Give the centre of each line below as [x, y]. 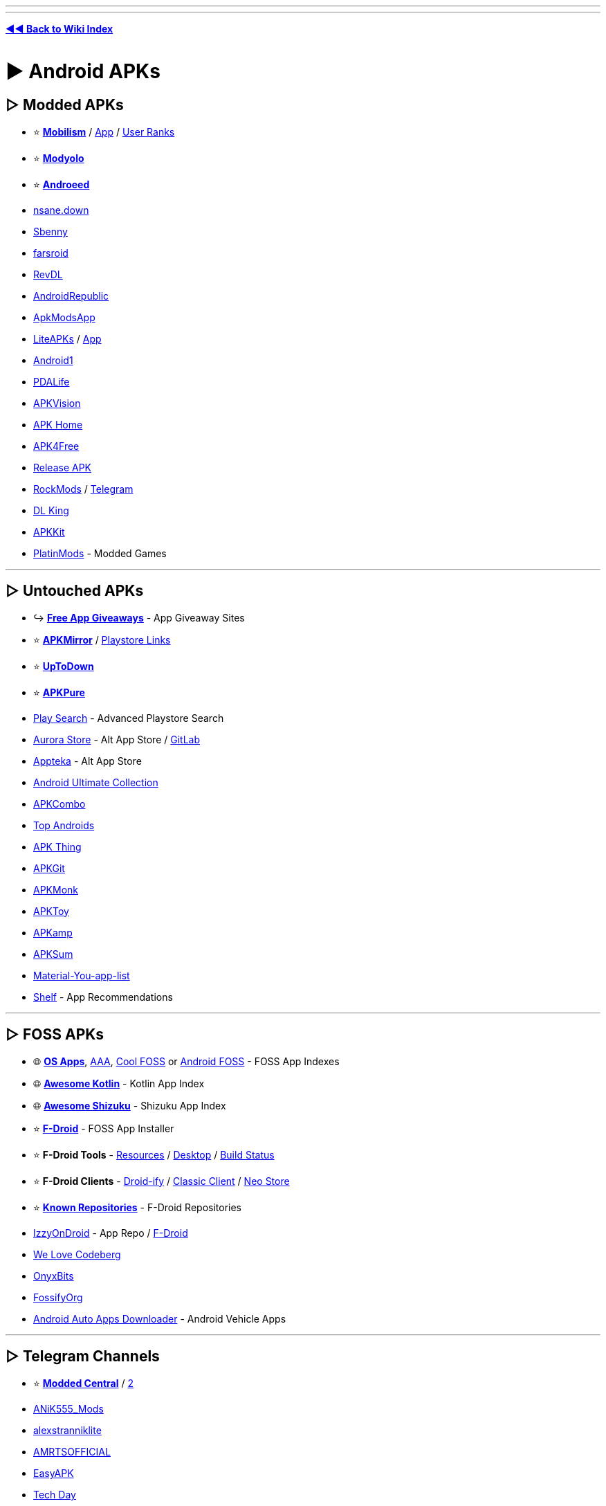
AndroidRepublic [71, 296]
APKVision [57, 403]
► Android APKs [83, 71]
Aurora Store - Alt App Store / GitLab [117, 739]
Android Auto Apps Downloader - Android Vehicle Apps [160, 1318]
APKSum [53, 954]
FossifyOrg [58, 1297]
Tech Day [55, 1495]
